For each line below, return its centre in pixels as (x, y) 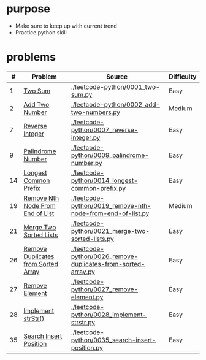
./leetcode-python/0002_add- (116, 104)
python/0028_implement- (109, 315)
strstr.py (83, 322)
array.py (83, 272)
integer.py (86, 137)
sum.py (82, 94)
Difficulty (182, 77)
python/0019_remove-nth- (111, 205)
